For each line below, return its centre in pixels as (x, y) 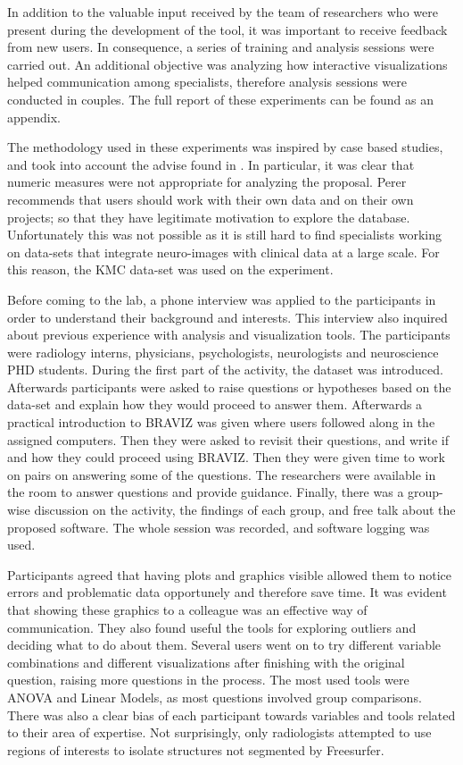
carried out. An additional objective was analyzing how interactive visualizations (227, 64)
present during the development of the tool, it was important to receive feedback (227, 29)
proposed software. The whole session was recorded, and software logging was (219, 527)
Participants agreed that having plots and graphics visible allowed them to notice (230, 574)
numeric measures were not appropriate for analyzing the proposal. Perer (207, 182)
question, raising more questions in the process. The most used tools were (208, 680)
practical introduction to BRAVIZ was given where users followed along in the (221, 422)
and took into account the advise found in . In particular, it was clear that (211, 164)
